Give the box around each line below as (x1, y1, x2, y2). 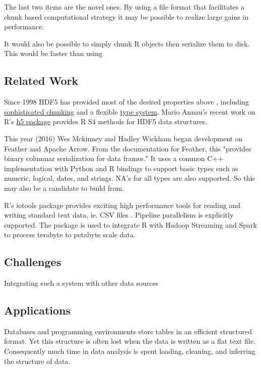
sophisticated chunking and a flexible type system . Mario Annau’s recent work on (4, 106, 255, 117)
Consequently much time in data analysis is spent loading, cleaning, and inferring (4, 346, 255, 356)
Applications (4, 302, 71, 318)
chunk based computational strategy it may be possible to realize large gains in (4, 11, 249, 22)
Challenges (4, 254, 61, 270)
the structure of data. (4, 355, 71, 366)
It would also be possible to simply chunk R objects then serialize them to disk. (4, 38, 250, 48)
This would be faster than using (4, 48, 103, 59)
